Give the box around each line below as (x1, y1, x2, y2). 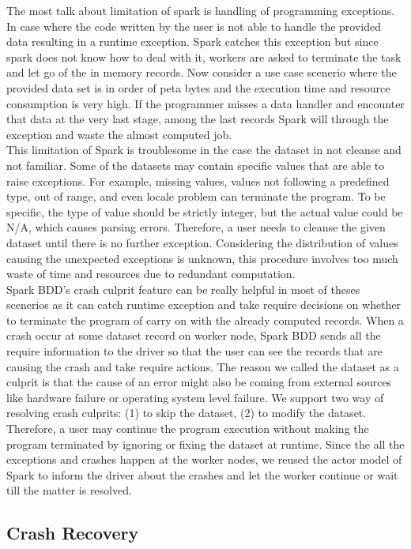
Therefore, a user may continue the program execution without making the (6, 420, 369, 437)
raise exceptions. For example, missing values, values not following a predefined (6, 172, 390, 189)
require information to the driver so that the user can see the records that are (6, 343, 383, 359)
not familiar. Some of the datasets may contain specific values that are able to (6, 156, 385, 173)
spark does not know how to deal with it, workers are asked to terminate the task (6, 48, 402, 65)
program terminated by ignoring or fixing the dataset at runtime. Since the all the (6, 435, 405, 452)
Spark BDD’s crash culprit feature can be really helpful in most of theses (6, 280, 360, 297)
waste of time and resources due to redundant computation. (6, 265, 296, 282)
